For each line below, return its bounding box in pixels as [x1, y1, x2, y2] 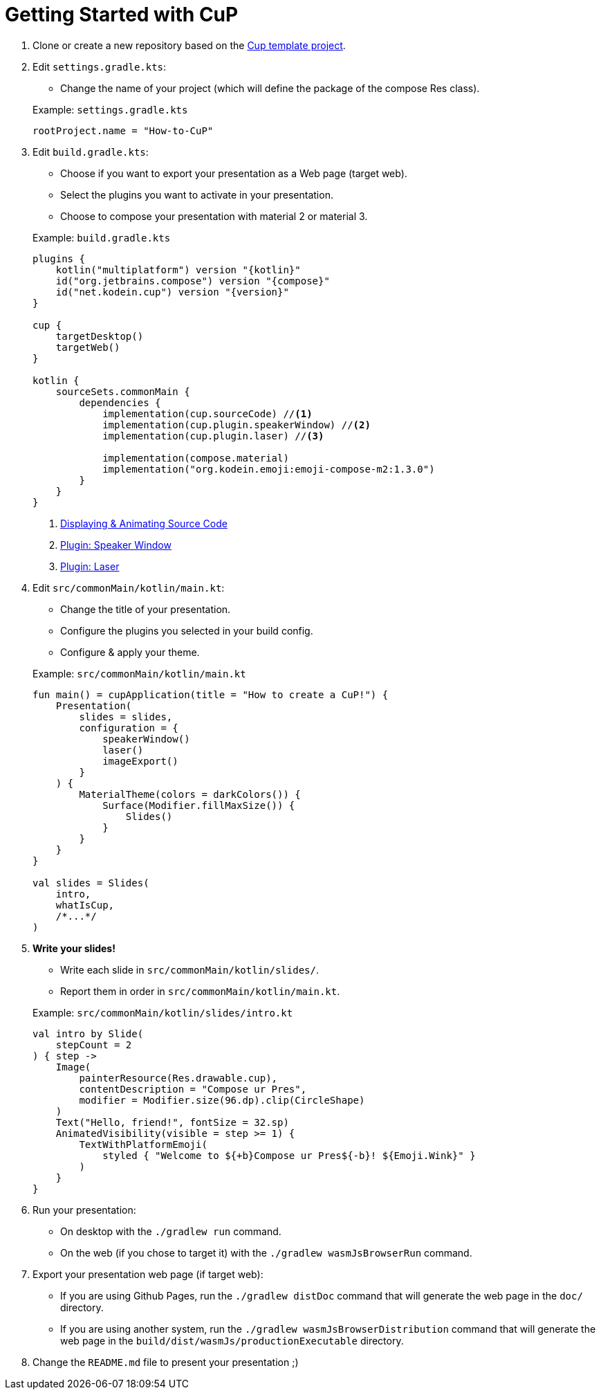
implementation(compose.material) [102, 452, 289, 464]
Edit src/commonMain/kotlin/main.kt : [33, 581, 225, 594]
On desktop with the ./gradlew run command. [60, 1225, 281, 1237]
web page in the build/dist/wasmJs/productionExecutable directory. [60, 1334, 404, 1347]
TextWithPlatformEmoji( [79, 1138, 207, 1150]
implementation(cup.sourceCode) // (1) [102, 408, 313, 419]
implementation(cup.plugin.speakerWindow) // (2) [102, 419, 371, 430]
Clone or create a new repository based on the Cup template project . [33, 39, 346, 51]
